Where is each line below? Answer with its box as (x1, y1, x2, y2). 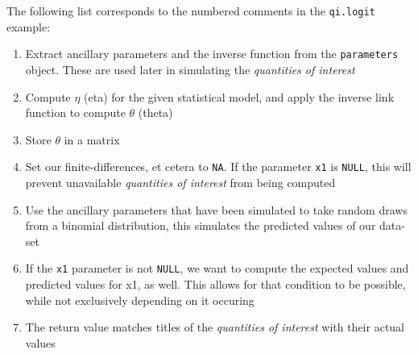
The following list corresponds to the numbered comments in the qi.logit (6, 2, 375, 19)
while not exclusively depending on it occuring (25, 291, 255, 308)
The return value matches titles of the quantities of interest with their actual (25, 319, 405, 335)
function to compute (25, 104, 126, 121)
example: (6, 18, 51, 35)
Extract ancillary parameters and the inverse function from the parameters (25, 45, 399, 62)
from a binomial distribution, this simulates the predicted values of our (25, 217, 376, 234)
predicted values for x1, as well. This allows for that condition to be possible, (25, 275, 406, 292)
